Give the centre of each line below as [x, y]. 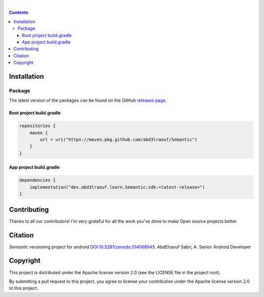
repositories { [37, 126]
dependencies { [37, 180]
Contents [19, 13]
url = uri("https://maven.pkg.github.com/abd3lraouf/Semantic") [119, 140]
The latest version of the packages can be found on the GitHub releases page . [88, 101]
